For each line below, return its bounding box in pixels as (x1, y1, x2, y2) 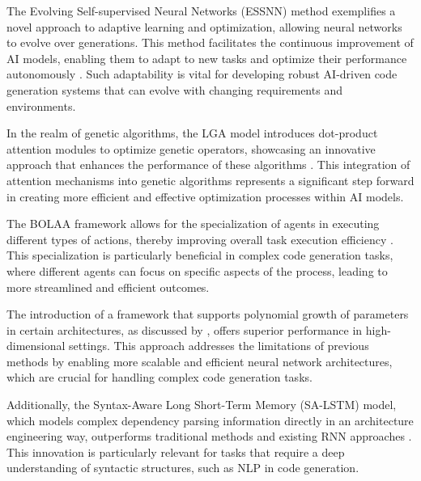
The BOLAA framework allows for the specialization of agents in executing (6, 215, 380, 232)
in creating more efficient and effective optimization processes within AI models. (6, 188, 404, 205)
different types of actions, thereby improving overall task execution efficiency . (6, 230, 393, 247)
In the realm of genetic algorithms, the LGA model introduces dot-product (6, 124, 378, 141)
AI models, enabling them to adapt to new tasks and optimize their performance (6, 49, 407, 66)
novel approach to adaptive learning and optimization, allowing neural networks (6, 18, 402, 35)
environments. (6, 97, 76, 114)
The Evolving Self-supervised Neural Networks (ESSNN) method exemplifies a (6, 2, 396, 19)
